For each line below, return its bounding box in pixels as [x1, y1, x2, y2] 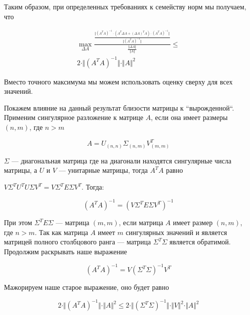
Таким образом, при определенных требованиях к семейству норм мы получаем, [4, 1, 247, 11]
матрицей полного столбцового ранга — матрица [4, 236, 151, 247]
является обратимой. [169, 236, 231, 247]
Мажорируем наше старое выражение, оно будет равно [4, 282, 169, 292]
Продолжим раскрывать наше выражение [4, 246, 127, 256]
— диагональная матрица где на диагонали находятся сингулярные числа [11, 155, 232, 165]
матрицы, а [4, 165, 38, 175]
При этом [4, 217, 32, 228]
